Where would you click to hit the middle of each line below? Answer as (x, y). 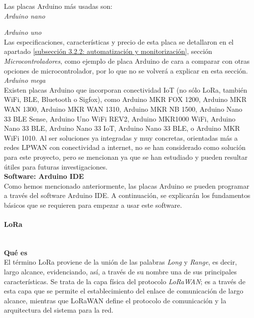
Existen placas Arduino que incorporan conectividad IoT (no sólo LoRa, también (126, 89)
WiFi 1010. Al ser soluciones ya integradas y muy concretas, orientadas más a (121, 137)
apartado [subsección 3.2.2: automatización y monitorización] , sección (108, 51)
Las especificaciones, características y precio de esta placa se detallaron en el (119, 41)
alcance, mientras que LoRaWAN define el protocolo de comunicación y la (115, 300)
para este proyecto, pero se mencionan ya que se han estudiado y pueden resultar (126, 157)
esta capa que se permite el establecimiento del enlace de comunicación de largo (124, 291)
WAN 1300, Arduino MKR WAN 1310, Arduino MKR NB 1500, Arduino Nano (123, 109)
